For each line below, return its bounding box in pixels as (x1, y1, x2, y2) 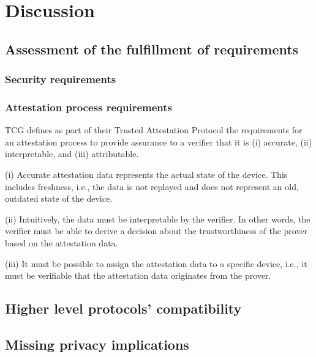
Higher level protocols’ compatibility (5, 299, 242, 318)
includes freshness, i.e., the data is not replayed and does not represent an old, (5, 180, 299, 193)
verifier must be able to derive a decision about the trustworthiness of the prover (5, 224, 308, 237)
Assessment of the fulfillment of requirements (5, 39, 299, 58)
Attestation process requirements (5, 99, 173, 114)
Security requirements (5, 72, 116, 87)
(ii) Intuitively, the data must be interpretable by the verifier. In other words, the (5, 212, 310, 225)
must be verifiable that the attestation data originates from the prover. (5, 269, 271, 282)
